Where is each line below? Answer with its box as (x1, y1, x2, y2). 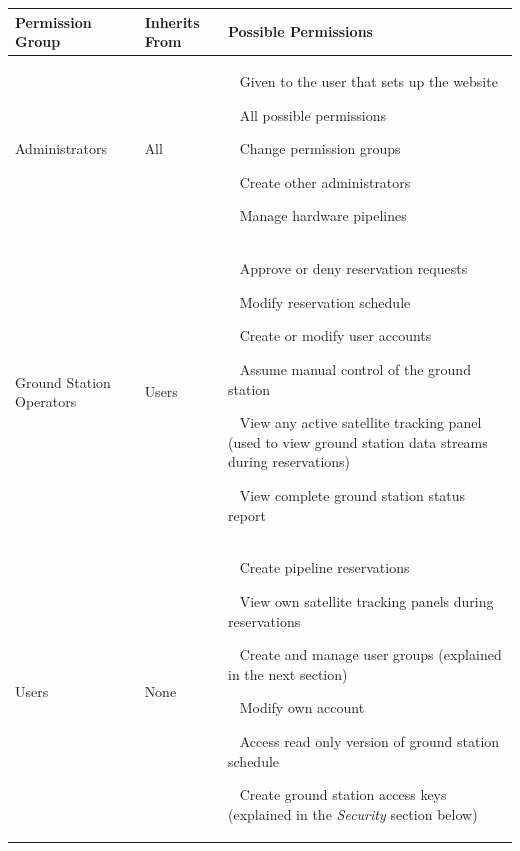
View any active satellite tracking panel (239, 412, 482, 433)
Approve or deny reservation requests (239, 258, 468, 279)
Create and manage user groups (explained (239, 644, 502, 665)
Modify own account (239, 697, 365, 718)
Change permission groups (239, 138, 401, 159)
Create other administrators (239, 171, 411, 192)
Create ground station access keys (239, 784, 447, 805)
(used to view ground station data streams (228, 431, 488, 452)
